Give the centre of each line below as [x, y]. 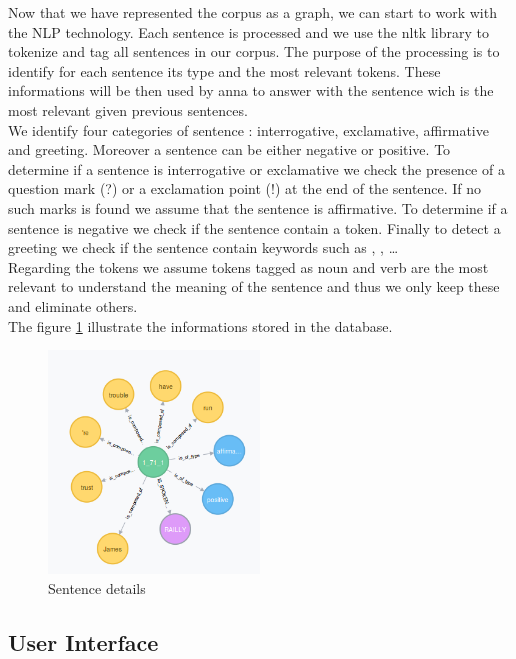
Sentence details [97, 587]
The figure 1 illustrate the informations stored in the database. [200, 325]
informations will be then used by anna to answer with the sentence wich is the [251, 90]
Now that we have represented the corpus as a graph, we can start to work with [252, 12]
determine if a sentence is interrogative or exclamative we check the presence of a [256, 168]
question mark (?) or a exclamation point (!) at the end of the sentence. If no [245, 188]
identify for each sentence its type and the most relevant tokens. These [224, 70]
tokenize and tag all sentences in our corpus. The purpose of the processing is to [254, 51]
